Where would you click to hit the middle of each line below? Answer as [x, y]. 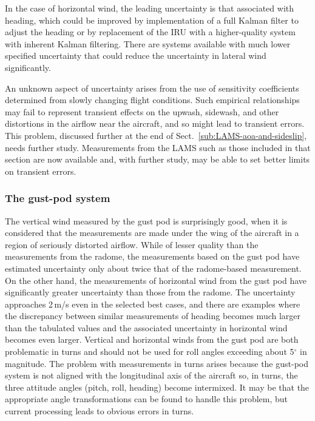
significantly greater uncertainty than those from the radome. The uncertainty [150, 292]
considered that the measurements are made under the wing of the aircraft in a [152, 233]
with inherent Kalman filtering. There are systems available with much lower [148, 43]
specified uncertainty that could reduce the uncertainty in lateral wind [136, 56]
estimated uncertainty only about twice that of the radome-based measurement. [153, 268]
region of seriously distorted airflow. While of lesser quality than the [132, 244]
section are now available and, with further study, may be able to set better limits [157, 159]
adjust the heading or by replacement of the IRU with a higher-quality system [150, 32]
